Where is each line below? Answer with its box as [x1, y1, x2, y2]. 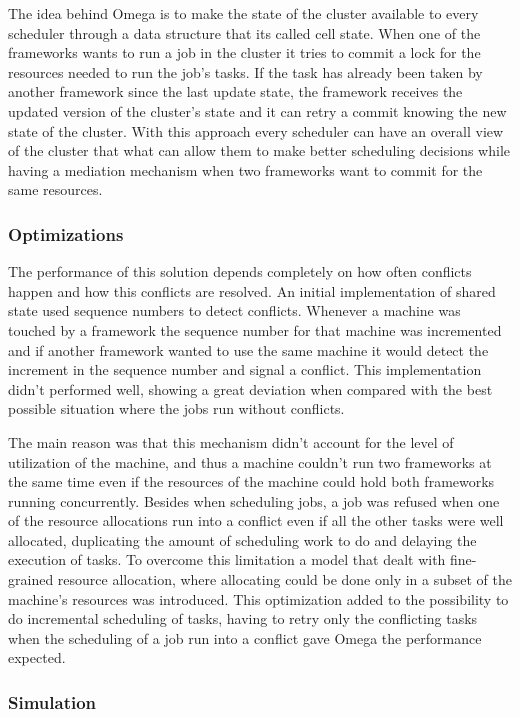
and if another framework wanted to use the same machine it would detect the [8, 339, 489, 360]
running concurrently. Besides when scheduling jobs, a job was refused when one [8, 490, 500, 511]
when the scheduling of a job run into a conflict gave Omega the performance [8, 627, 482, 648]
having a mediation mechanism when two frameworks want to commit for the [8, 159, 483, 180]
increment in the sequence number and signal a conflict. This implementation [8, 359, 482, 380]
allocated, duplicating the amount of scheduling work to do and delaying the [8, 529, 477, 550]
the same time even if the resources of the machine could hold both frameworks [8, 471, 495, 492]
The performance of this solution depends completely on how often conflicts [8, 261, 472, 282]
